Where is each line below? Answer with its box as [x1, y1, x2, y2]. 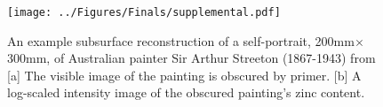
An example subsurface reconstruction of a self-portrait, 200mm [7, 31, 355, 50]
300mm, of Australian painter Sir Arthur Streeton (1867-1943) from [7, 49, 376, 67]
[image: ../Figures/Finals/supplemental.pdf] [7, 6, 281, 19]
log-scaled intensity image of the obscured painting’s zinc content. [7, 83, 365, 102]
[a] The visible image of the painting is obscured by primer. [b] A [7, 65, 362, 84]
